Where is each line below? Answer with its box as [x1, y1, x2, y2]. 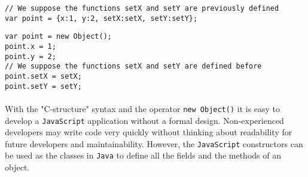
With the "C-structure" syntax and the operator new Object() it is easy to [5, 102, 280, 114]
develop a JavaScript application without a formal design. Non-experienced [5, 114, 284, 126]
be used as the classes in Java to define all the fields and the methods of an [5, 149, 281, 162]
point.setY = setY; [5, 82, 82, 91]
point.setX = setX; [5, 72, 82, 80]
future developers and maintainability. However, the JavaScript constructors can [5, 137, 303, 150]
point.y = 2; [5, 52, 56, 61]
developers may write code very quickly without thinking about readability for [5, 126, 292, 138]
